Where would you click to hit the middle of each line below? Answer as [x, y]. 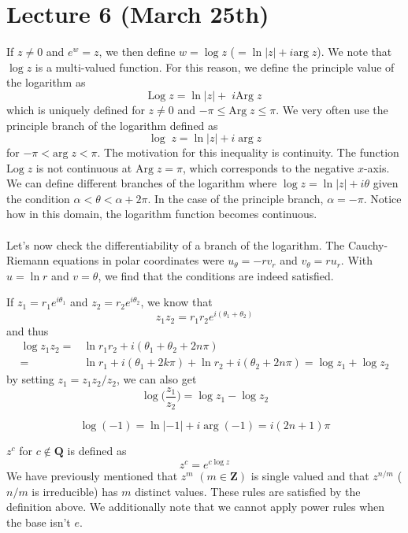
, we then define [137, 52]
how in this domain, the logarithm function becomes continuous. [162, 214]
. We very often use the [332, 109]
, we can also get [156, 379]
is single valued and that [310, 476]
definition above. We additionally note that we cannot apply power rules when [196, 507]
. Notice [382, 198]
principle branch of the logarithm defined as [112, 125]
